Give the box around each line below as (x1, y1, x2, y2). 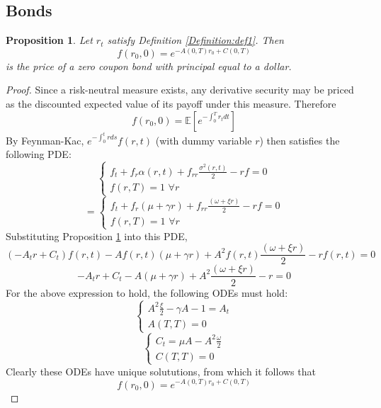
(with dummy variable (155, 132, 252, 147)
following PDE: (6, 147, 72, 161)
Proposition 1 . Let (6, 33, 93, 47)
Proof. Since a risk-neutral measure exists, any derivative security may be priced (6, 82, 354, 97)
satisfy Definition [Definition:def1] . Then (107, 33, 284, 47)
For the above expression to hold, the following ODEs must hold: (6, 285, 288, 300)
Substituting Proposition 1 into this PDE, (6, 228, 188, 243)
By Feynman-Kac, (6, 132, 84, 147)
